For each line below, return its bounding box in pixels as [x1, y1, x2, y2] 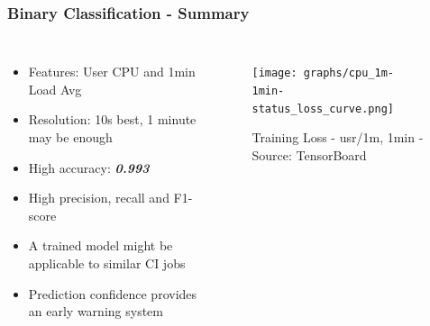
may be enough [28, 128, 113, 146]
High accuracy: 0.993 [28, 158, 150, 177]
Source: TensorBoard [252, 145, 367, 164]
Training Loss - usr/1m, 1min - [252, 128, 424, 147]
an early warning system [28, 302, 163, 321]
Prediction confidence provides [28, 284, 197, 303]
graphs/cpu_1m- [303, 67, 394, 80]
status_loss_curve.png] [252, 102, 394, 115]
